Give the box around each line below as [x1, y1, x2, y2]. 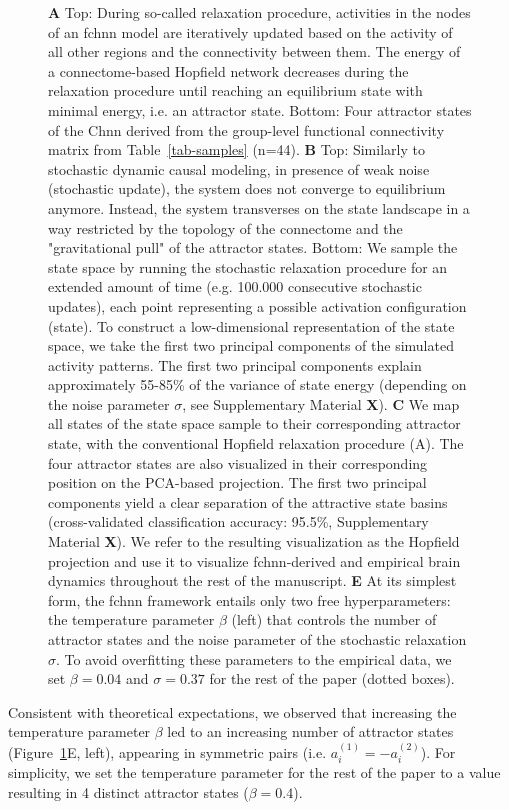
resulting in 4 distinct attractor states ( [8, 781, 249, 802]
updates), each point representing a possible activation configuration [48, 295, 467, 316]
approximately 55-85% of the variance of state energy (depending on [48, 374, 467, 395]
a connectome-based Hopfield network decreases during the [48, 60, 409, 81]
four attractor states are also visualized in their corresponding [48, 452, 428, 473]
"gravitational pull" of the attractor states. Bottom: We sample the [48, 237, 458, 258]
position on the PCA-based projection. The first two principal [48, 472, 427, 493]
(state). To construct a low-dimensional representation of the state [48, 315, 455, 336]
